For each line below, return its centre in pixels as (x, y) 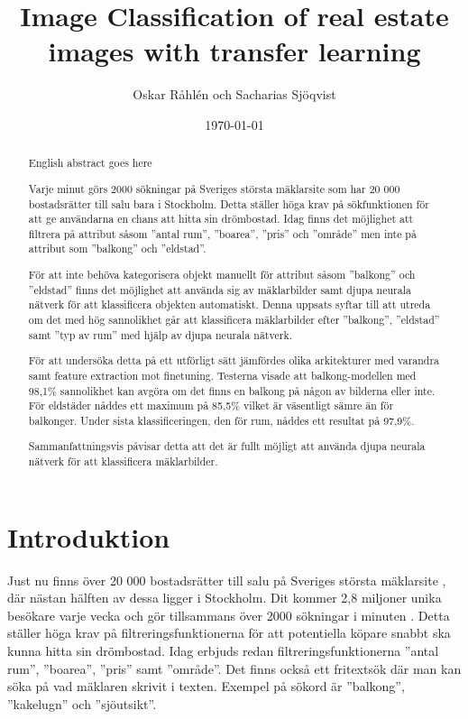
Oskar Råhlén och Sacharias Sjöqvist (234, 94)
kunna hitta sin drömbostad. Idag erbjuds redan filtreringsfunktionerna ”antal (223, 650)
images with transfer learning (234, 51)
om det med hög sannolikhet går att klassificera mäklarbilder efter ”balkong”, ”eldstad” (234, 319)
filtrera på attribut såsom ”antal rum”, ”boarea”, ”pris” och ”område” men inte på (222, 233)
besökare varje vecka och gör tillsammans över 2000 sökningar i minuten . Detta (229, 615)
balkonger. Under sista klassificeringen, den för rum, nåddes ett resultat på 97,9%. (221, 420)
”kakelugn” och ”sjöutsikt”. (82, 703)
